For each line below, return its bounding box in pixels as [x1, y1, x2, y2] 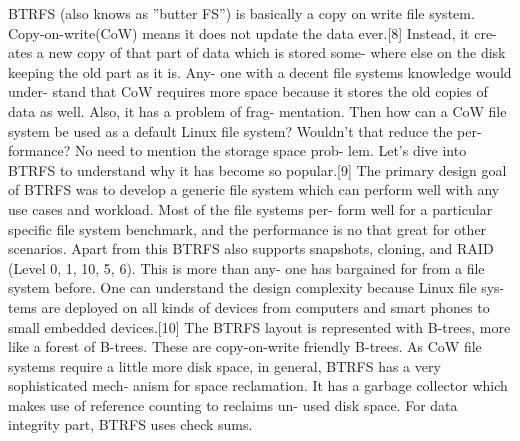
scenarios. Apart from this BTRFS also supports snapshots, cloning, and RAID [8, 238, 494, 259]
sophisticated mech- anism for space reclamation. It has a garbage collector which [8, 375, 508, 396]
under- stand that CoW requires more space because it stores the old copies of [8, 81, 488, 102]
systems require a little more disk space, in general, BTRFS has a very [8, 355, 441, 376]
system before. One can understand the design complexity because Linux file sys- [8, 277, 505, 298]
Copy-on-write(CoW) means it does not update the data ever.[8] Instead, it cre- [8, 22, 497, 43]
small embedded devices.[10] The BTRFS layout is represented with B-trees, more [8, 316, 511, 337]
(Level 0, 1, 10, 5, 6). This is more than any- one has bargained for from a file [8, 257, 485, 278]
